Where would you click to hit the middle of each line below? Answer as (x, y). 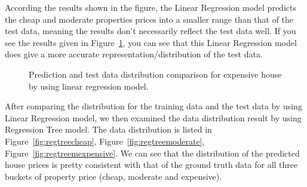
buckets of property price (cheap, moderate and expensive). (113, 176)
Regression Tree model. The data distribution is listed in (108, 129)
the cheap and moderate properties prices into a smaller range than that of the (149, 19)
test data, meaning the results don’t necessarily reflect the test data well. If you (151, 31)
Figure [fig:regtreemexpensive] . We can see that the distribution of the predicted (152, 153)
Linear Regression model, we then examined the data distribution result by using (153, 117)
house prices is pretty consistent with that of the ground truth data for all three (151, 165)
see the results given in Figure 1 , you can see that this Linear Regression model (151, 42)
